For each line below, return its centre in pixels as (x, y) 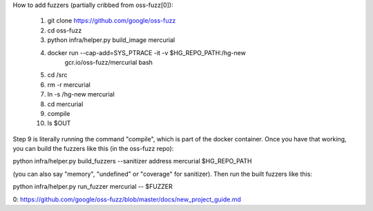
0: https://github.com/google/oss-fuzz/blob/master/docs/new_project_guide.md (127, 199)
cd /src (57, 75)
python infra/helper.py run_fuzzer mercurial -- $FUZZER (93, 187)
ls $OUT (59, 123)
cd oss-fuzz (65, 30)
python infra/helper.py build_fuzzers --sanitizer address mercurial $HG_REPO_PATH (132, 161)
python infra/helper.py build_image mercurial (111, 40)
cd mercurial (65, 104)
